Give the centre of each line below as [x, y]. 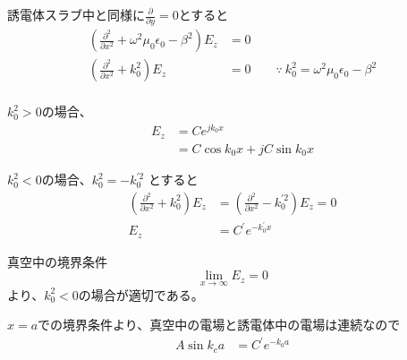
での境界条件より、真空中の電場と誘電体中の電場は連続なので [219, 325]
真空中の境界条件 [57, 261]
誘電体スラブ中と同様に [76, 14]
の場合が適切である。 [141, 294]
